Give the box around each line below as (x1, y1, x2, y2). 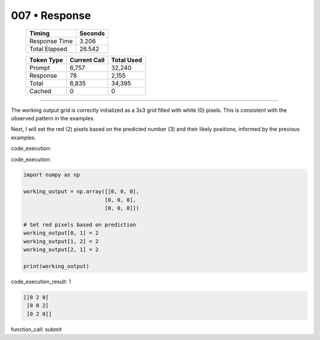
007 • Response (11, 9, 91, 22)
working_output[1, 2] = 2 (23, 238, 99, 245)
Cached (29, 86, 52, 95)
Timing (29, 29, 50, 37)
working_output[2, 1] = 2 (23, 246, 99, 253)
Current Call (69, 56, 105, 64)
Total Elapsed (29, 44, 68, 53)
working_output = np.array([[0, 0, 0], (23, 188, 139, 195)
